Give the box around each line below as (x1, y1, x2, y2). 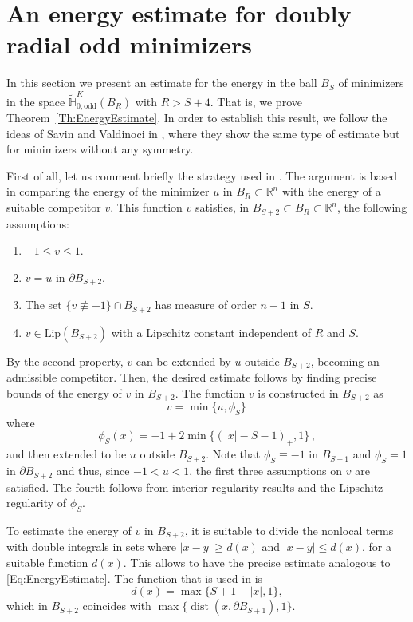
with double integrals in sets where (6, 538, 177, 555)
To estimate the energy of (6, 521, 132, 538)
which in (6, 597, 48, 614)
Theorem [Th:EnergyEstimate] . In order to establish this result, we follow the (6, 109, 387, 126)
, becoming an (310, 352, 380, 369)
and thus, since (56, 462, 130, 479)
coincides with (82, 597, 151, 614)
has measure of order (155, 296, 257, 313)
